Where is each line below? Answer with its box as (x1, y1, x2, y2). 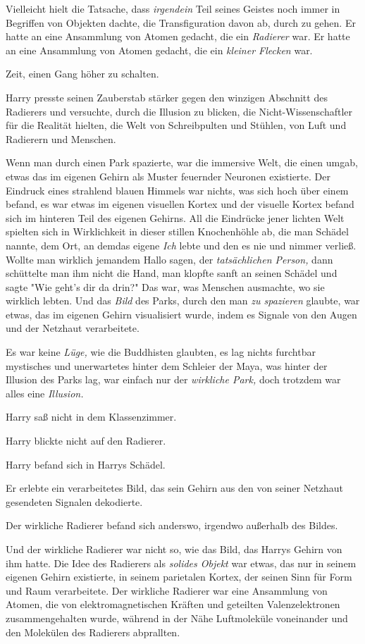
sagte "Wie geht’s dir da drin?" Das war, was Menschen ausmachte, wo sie (6, 279, 325, 294)
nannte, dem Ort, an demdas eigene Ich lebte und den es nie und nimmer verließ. (6, 237, 357, 252)
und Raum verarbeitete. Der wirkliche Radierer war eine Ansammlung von (6, 583, 328, 597)
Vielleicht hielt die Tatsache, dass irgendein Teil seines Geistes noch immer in (6, 1, 340, 16)
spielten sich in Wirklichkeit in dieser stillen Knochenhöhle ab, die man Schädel (6, 224, 349, 239)
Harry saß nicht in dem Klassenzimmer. (6, 409, 177, 424)
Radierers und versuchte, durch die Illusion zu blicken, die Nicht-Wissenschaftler (6, 104, 353, 118)
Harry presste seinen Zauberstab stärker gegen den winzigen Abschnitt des (6, 89, 328, 104)
